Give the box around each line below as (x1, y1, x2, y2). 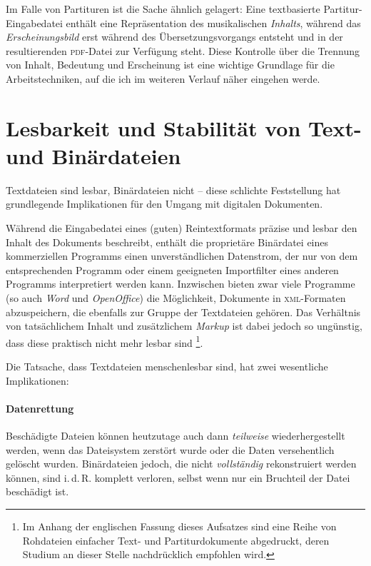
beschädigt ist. (6, 484, 69, 499)
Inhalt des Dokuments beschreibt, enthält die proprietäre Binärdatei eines (6, 234, 329, 249)
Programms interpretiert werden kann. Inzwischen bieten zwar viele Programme (6, 276, 355, 291)
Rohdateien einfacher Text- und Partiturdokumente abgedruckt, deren (22, 532, 330, 547)
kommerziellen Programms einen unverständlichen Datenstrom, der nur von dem (6, 248, 358, 263)
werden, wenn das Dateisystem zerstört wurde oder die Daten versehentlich (6, 442, 335, 457)
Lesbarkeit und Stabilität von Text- (6, 113, 362, 142)
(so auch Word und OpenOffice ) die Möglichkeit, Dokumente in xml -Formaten (6, 290, 346, 305)
